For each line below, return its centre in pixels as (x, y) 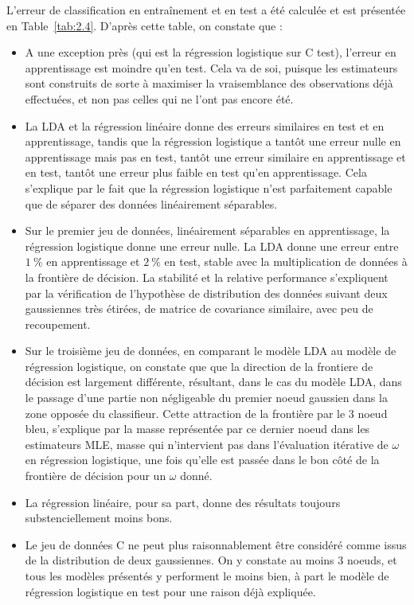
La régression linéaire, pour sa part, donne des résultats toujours (183, 502)
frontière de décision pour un (96, 476)
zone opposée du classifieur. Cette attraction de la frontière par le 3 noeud (206, 413)
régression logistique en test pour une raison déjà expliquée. (170, 591)
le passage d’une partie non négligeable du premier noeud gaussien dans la (206, 398)
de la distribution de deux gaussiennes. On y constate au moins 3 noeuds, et (211, 560)
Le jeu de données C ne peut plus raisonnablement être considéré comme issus (216, 544)
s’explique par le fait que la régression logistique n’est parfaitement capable (209, 187)
